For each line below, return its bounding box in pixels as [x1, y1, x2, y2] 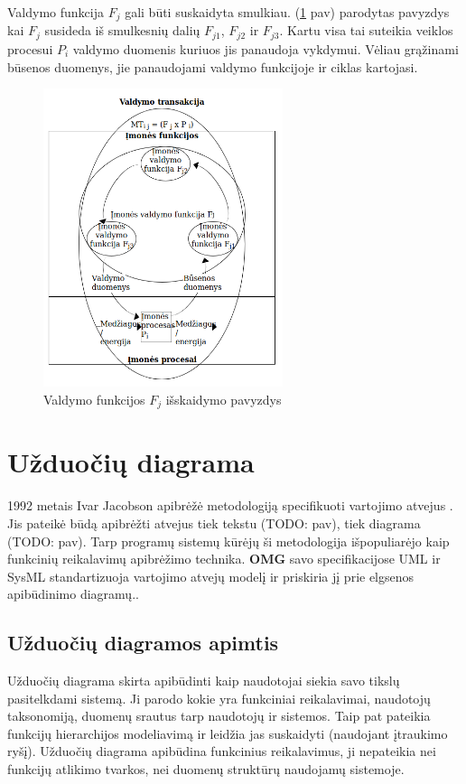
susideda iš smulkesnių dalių [44, 21, 200, 40]
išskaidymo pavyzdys [165, 389, 282, 408]
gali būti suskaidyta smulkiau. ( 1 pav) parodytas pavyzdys [125, 3, 450, 21]
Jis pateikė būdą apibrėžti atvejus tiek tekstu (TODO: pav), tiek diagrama [7, 513, 421, 532]
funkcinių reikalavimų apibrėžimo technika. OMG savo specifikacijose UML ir [7, 549, 441, 568]
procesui [7, 39, 53, 58]
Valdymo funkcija [7, 3, 104, 21]
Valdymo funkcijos [43, 389, 145, 408]
